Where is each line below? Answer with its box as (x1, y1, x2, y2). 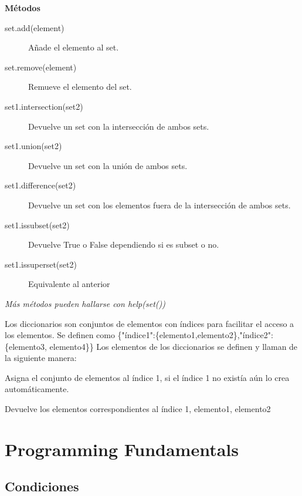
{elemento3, (5, 340, 47, 352)
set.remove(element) (5, 60, 77, 73)
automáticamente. (5, 383, 69, 395)
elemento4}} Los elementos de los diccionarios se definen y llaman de (49, 340, 298, 352)
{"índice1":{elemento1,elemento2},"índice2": (117, 329, 273, 341)
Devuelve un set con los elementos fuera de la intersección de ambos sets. (28, 198, 291, 211)
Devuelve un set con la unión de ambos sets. (28, 159, 188, 171)
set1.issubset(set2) (5, 218, 70, 231)
